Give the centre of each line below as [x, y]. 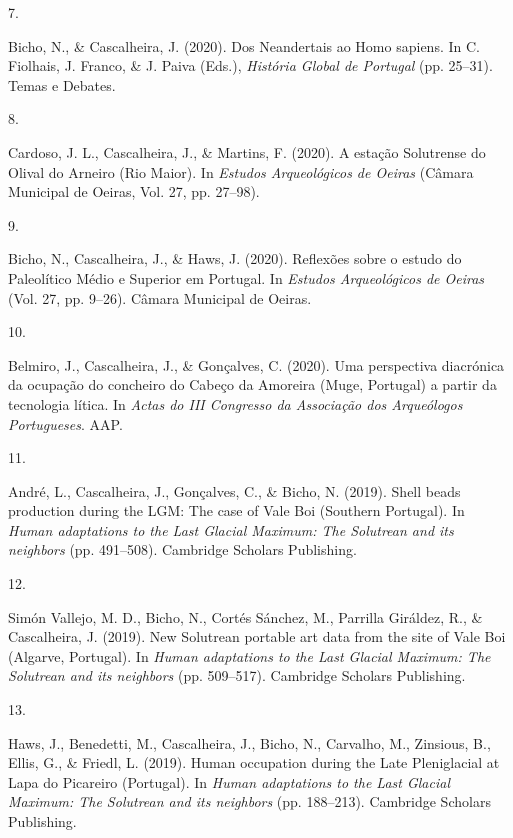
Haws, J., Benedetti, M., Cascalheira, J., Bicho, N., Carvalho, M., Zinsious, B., [249, 742]
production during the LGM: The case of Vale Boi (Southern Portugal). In [236, 510]
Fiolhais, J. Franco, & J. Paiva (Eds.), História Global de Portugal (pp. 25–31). [250, 65]
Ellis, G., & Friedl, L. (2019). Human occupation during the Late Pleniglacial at [254, 762]
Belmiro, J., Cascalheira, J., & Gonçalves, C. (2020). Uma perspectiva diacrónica [256, 364]
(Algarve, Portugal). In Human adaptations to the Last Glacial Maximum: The [249, 655]
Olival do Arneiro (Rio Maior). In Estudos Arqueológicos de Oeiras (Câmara [241, 171]
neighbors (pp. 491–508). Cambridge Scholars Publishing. [182, 549]
